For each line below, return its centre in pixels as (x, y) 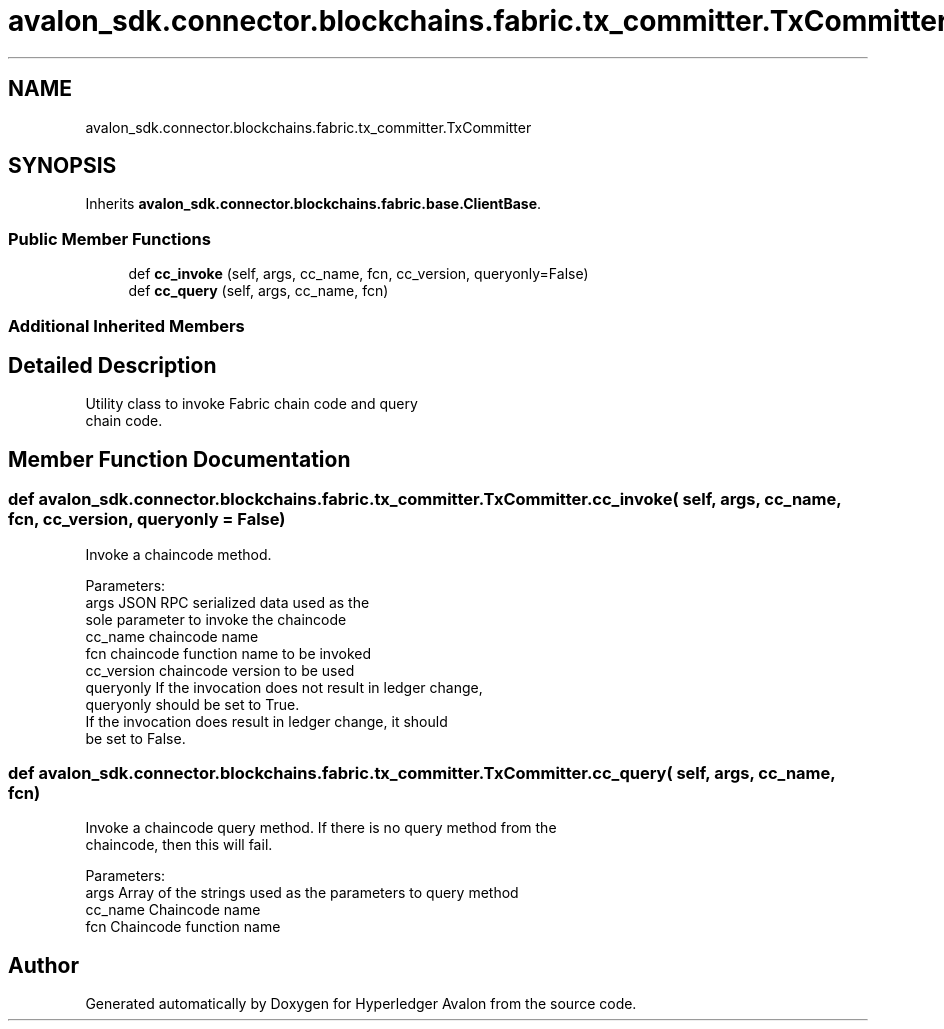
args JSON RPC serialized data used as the (227, 602)
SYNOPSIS (62, 166)
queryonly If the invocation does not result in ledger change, (284, 687)
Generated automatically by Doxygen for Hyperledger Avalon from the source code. (361, 1004)
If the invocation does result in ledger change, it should (266, 721)
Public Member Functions (109, 238)
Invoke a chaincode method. (178, 554)
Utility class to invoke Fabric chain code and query (251, 404)
